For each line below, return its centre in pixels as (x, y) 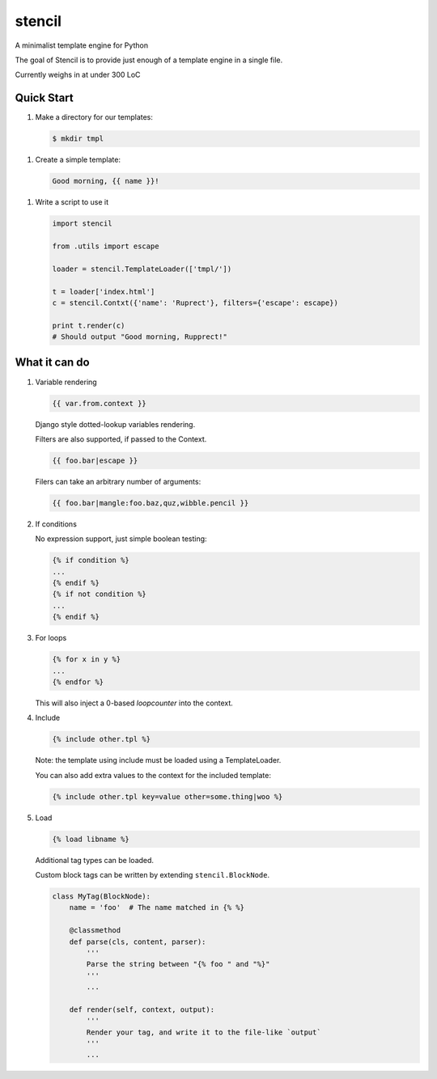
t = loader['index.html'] (104, 292)
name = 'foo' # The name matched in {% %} (157, 908)
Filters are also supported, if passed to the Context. (121, 439)
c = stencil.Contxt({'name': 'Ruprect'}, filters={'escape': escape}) (195, 303)
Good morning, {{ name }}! (106, 181)
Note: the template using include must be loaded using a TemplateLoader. (158, 760)
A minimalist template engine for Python (82, 45)
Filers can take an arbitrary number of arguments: (118, 481)
